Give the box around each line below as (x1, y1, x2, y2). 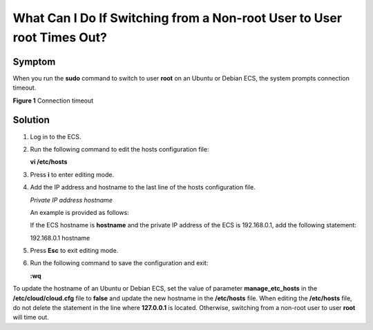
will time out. (12, 313, 50, 322)
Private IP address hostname (30, 196, 113, 204)
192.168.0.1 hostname (30, 234, 90, 242)
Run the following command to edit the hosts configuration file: (30, 145, 209, 153)
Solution (12, 114, 50, 126)
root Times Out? (12, 30, 107, 45)
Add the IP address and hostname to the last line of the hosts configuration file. (30, 183, 256, 192)
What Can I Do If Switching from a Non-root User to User (12, 10, 342, 25)
